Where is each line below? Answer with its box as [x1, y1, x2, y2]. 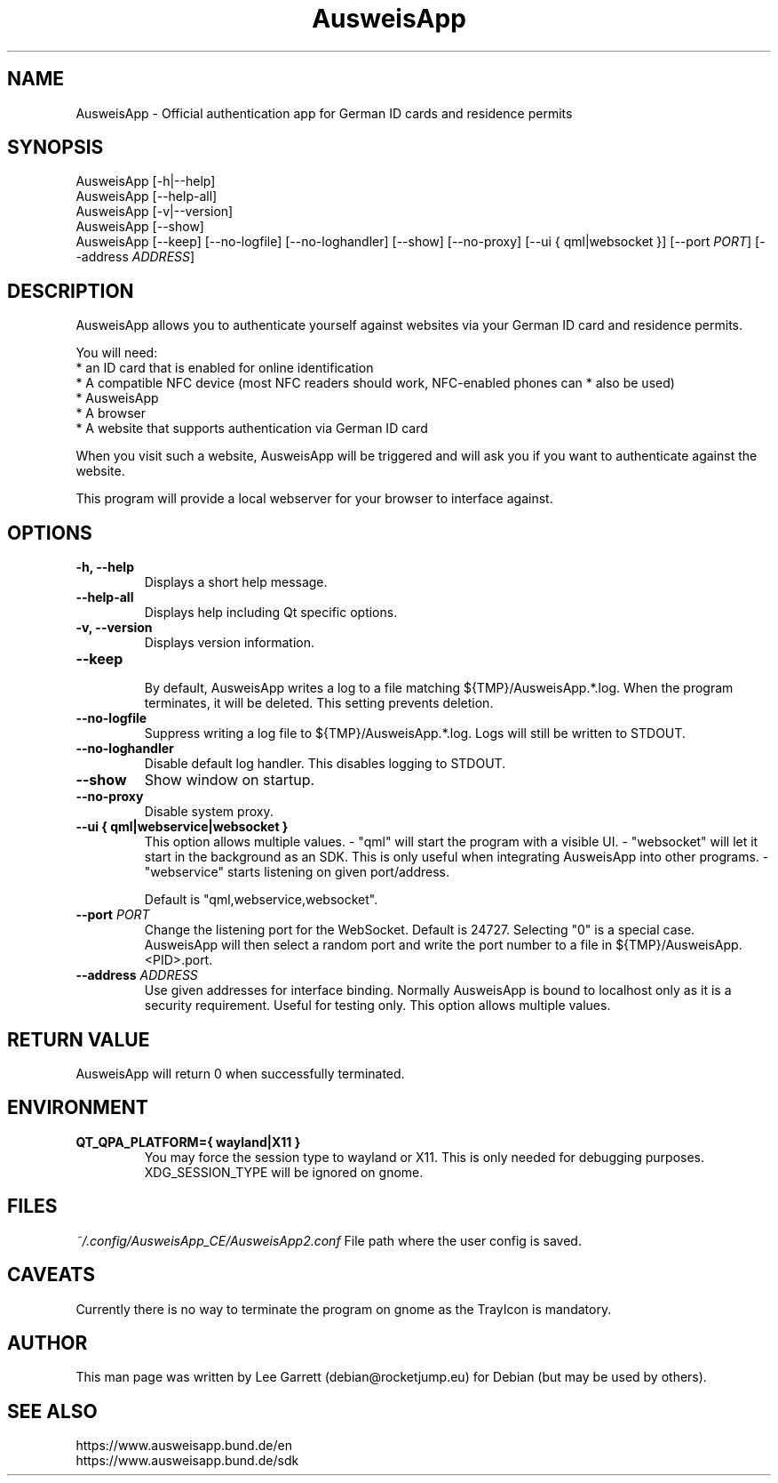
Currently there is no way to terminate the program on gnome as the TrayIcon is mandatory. [75, 1301, 612, 1317]
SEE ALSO [7, 1399, 98, 1423]
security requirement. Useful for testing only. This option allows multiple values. [144, 998, 611, 1014]
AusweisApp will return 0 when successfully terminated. [75, 1065, 405, 1081]
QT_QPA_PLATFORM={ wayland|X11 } [75, 1134, 301, 1150]
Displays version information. [144, 635, 315, 651]
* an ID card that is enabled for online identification [75, 360, 374, 376]
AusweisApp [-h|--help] [75, 173, 216, 189]
